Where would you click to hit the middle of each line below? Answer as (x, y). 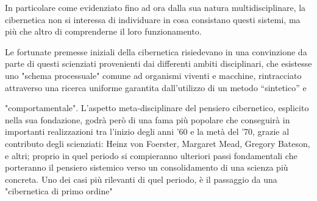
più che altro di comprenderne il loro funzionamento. (103, 31)
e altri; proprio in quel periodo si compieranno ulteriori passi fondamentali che (151, 155)
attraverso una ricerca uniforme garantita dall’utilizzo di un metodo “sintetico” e (156, 87)
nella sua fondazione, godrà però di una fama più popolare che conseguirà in (148, 119)
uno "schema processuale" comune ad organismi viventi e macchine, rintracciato (153, 75)
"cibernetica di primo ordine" (59, 191)
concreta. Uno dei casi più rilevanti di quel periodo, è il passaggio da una (141, 179)
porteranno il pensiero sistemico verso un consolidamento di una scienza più (147, 167)
